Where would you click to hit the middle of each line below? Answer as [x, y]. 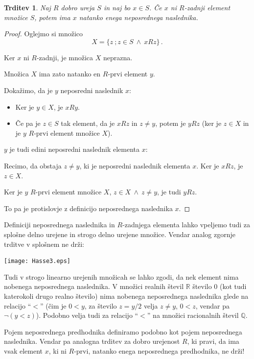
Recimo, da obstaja [33, 165]
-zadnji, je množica [65, 57]
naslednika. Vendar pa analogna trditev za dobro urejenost [92, 341]
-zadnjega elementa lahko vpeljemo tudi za [186, 225]
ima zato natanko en [70, 74]
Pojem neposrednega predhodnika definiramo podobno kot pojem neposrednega [123, 331]
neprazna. [118, 57]
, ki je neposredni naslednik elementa [135, 165]
